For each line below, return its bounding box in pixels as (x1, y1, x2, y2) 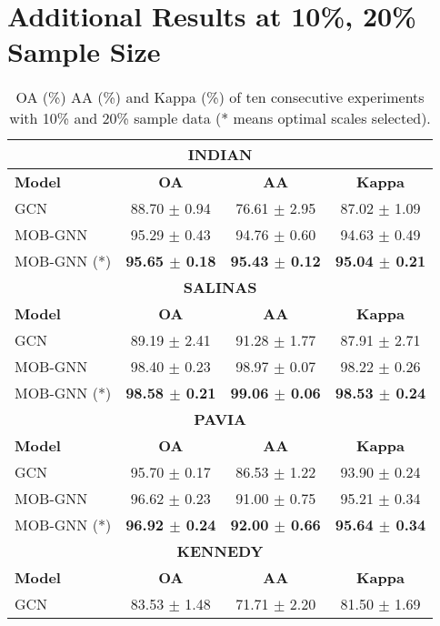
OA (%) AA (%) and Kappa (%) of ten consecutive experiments (15, 86, 425, 108)
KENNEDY (176, 540, 264, 562)
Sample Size (7, 33, 161, 70)
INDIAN (187, 144, 253, 166)
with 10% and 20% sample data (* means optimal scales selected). (9, 107, 431, 129)
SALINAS (183, 277, 257, 298)
